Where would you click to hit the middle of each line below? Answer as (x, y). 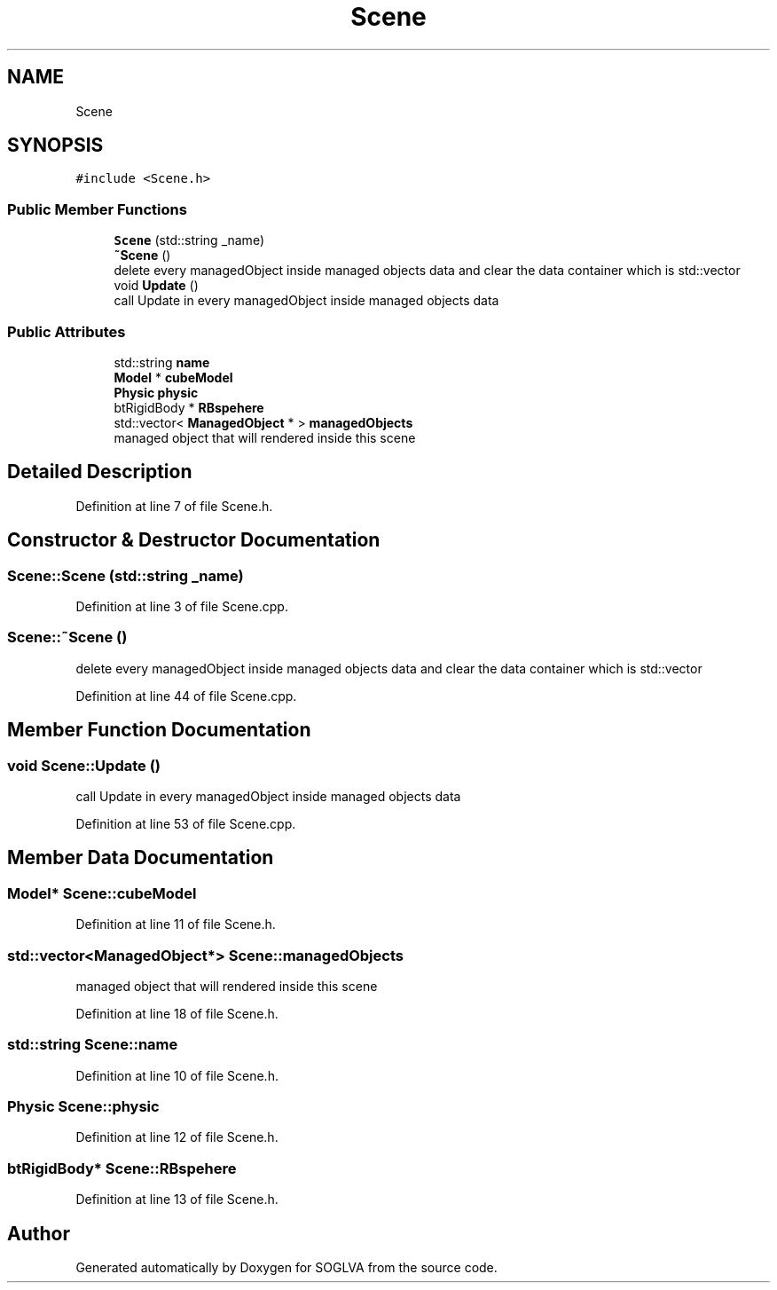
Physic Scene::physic (83, 1107)
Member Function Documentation (159, 730)
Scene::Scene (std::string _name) (126, 575)
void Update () (156, 286)
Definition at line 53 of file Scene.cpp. (186, 823)
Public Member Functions (97, 209)
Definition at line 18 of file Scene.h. (177, 1013)
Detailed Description (100, 472)
